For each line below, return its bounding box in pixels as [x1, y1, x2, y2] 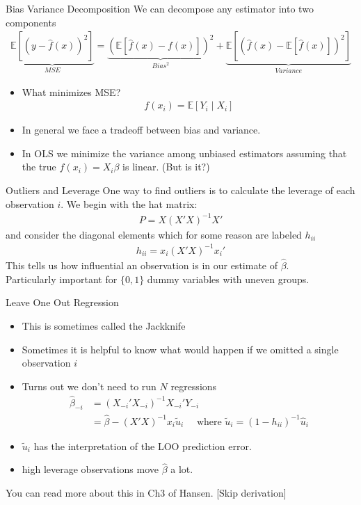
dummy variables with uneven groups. [147, 271, 310, 286]
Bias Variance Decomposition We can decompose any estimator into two [6, 1, 314, 15]
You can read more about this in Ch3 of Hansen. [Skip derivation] [6, 485, 287, 499]
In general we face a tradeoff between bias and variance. [22, 122, 261, 137]
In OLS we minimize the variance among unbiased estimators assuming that [22, 145, 347, 160]
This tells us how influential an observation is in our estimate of [6, 258, 278, 273]
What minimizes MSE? [22, 84, 121, 99]
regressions [170, 378, 217, 393]
